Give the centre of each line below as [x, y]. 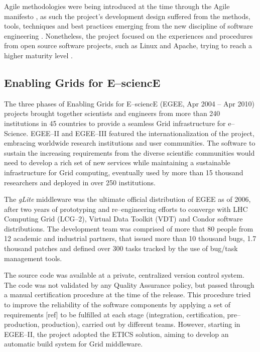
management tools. [33, 258]
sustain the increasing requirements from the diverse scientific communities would [129, 152]
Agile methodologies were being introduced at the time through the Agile [117, 6]
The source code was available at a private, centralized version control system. [124, 275]
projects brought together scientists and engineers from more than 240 [112, 113]
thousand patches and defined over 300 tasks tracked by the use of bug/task [121, 248]
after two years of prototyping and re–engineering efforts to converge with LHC [126, 209]
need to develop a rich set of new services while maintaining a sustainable [117, 162]
